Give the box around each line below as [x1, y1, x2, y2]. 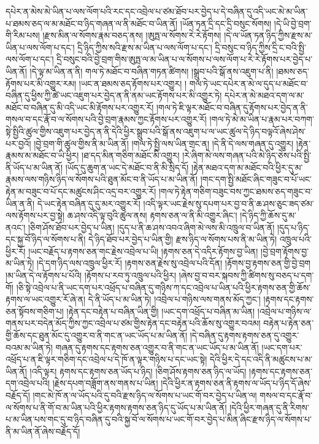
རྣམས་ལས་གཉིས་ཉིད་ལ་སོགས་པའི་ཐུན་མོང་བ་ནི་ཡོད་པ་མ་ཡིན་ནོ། [6, 173, 198, 186]
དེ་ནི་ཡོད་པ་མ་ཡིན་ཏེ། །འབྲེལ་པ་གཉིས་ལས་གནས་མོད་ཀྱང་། [88, 293, 261, 306]
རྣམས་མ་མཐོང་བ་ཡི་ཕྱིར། [6, 149, 79, 162]
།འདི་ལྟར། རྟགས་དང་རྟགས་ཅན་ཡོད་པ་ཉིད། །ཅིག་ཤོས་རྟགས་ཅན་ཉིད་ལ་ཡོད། [29, 364, 247, 377]
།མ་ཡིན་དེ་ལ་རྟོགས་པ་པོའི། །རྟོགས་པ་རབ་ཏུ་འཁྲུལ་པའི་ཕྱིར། [6, 269, 177, 282]
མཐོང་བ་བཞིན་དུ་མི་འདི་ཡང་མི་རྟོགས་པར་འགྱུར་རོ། [6, 100, 154, 113]
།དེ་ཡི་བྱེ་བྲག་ [274, 17, 312, 29]
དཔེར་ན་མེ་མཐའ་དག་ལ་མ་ [225, 89, 305, 102]
